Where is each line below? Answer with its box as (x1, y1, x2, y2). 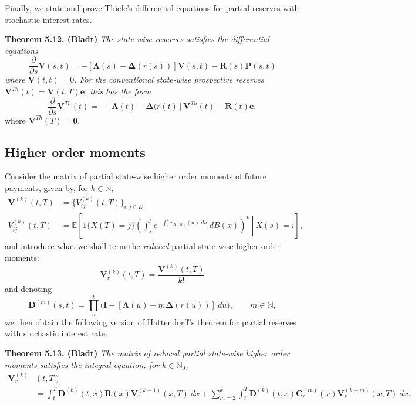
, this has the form (85, 85, 151, 97)
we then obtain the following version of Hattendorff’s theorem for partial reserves (5, 315, 296, 328)
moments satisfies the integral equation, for (5, 358, 160, 370)
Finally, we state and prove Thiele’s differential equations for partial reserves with (5, 2, 299, 13)
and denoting (5, 283, 52, 295)
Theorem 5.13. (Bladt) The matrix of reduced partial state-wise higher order (5, 347, 290, 359)
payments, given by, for (5, 182, 89, 194)
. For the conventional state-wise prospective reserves (74, 73, 264, 86)
